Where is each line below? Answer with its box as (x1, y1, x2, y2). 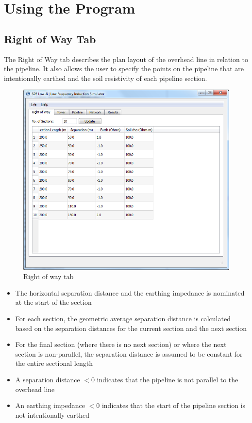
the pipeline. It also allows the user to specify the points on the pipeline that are (4, 63, 244, 74)
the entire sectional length (15, 358, 93, 368)
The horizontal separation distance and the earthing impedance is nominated (15, 287, 245, 298)
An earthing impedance (15, 400, 85, 410)
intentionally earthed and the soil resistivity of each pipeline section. (4, 73, 207, 83)
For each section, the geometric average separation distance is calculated (15, 313, 231, 324)
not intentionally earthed (15, 409, 89, 420)
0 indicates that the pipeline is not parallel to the (91, 374, 238, 384)
